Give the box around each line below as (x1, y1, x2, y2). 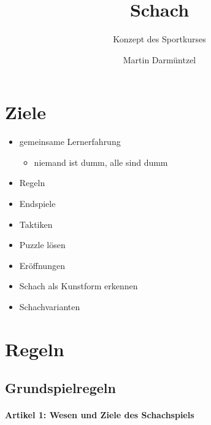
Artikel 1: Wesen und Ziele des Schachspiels (5, 408, 194, 421)
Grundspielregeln (5, 378, 116, 397)
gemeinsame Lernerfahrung (19, 135, 121, 148)
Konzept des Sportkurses (113, 33, 206, 45)
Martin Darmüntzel (123, 53, 196, 66)
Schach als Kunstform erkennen (19, 279, 138, 292)
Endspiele (19, 197, 56, 210)
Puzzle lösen (19, 238, 66, 251)
